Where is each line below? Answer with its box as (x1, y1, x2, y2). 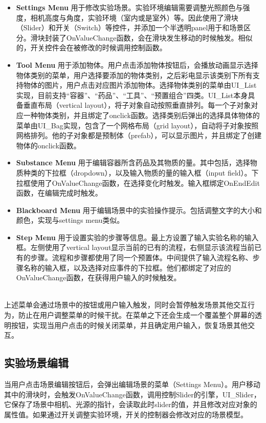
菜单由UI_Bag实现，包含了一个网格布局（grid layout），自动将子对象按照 (16, 120, 259, 130)
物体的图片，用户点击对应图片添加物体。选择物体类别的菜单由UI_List (23, 80, 257, 90)
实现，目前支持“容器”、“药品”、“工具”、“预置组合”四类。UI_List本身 (16, 89, 248, 100)
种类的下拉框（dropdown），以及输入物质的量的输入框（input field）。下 (23, 167, 259, 178)
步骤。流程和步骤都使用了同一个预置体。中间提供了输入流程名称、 (30, 252, 253, 263)
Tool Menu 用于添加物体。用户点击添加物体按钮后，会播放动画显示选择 (16, 59, 258, 70)
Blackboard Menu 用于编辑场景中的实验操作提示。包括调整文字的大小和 (16, 204, 262, 215)
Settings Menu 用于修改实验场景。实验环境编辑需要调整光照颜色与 (16, 2, 243, 12)
